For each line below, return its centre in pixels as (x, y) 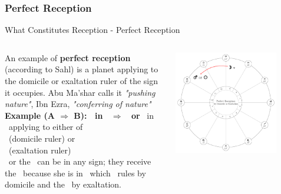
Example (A (30, 115)
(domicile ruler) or (42, 138)
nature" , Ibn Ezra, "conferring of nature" (78, 104)
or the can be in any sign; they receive (80, 161)
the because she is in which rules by (75, 173)
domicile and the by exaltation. (63, 184)
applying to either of (46, 127)
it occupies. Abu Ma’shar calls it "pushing (80, 92)
